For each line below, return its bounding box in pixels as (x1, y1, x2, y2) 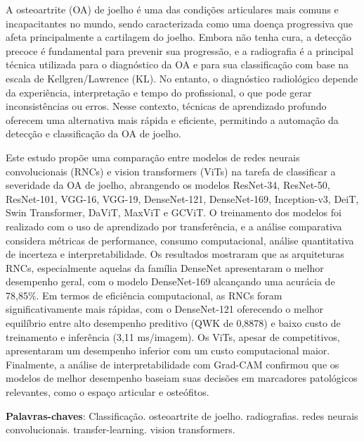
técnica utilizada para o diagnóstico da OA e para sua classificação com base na (6, 57, 349, 72)
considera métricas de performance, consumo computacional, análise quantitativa (6, 232, 354, 247)
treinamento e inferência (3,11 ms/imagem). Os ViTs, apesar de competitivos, (6, 329, 340, 344)
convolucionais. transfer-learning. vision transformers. (6, 422, 235, 437)
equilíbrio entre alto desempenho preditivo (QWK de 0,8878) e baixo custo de (6, 316, 341, 330)
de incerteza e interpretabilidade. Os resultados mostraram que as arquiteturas (6, 247, 344, 261)
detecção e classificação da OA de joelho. (6, 126, 181, 141)
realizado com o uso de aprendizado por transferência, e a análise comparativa (6, 218, 342, 233)
